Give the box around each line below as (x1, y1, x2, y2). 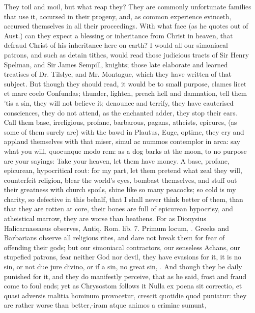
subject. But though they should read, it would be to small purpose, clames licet (4, 78, 247, 88)
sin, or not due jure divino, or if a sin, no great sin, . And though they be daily (4, 261, 242, 272)
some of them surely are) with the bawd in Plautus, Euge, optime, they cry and (4, 126, 244, 137)
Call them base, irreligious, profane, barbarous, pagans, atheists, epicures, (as (4, 117, 237, 127)
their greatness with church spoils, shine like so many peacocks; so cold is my (4, 184, 236, 195)
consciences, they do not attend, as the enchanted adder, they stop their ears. (4, 107, 237, 117)
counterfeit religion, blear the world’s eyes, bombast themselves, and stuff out (4, 174, 237, 185)
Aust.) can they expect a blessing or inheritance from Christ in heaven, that (4, 30, 233, 40)
